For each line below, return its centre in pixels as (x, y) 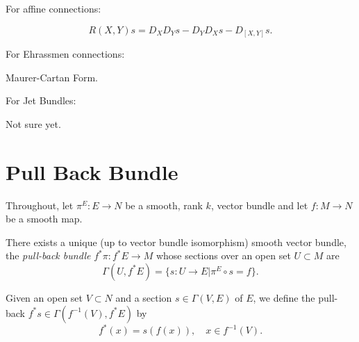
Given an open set (44, 297)
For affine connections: (53, 8)
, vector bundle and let (259, 205)
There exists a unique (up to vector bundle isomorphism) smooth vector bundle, (176, 242)
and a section (144, 297)
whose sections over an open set (223, 255)
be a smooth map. (44, 219)
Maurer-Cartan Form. (52, 77)
